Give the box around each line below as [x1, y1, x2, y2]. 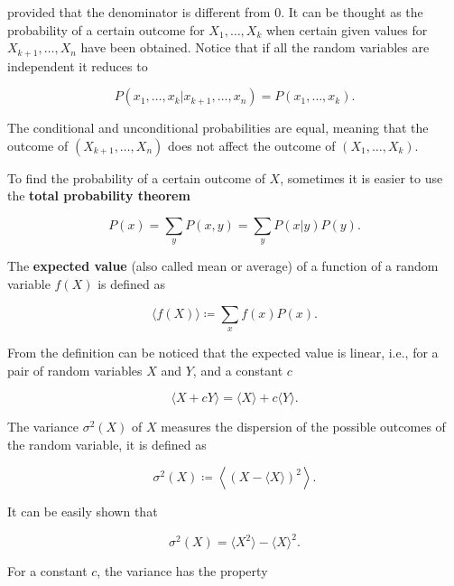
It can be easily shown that [7, 502, 158, 521]
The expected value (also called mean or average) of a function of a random [7, 256, 439, 275]
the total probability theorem [7, 186, 190, 205]
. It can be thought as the [281, 3, 423, 21]
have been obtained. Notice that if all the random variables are [80, 38, 430, 57]
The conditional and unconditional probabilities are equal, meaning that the [7, 118, 429, 137]
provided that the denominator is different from [7, 3, 271, 21]
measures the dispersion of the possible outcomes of [161, 417, 446, 436]
